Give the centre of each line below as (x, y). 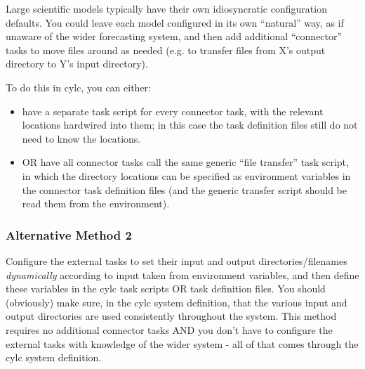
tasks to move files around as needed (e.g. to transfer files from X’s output (166, 50)
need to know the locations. (81, 138)
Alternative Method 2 (69, 234)
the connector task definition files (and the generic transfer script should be (185, 189)
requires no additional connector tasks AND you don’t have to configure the (169, 329)
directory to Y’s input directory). (77, 64)
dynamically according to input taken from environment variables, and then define (182, 274)
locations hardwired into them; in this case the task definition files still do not (190, 125)
